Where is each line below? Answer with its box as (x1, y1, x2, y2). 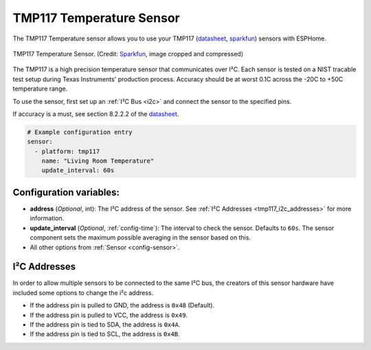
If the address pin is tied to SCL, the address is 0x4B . (30, 330, 180, 338)
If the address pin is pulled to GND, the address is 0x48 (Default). (30, 301, 215, 310)
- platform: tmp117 (34, 148, 100, 155)
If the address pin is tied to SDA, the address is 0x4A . (30, 320, 181, 329)
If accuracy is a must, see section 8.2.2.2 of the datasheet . (12, 110, 179, 118)
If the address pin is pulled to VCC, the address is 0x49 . (30, 311, 188, 319)
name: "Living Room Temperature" (41, 157, 155, 165)
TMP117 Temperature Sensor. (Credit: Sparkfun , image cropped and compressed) (12, 49, 244, 58)
